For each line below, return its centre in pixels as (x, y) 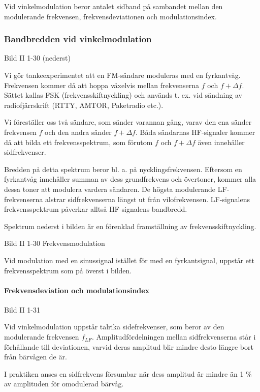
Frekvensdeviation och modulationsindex (77, 290)
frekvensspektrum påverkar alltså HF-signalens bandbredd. (96, 209)
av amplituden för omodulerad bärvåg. (64, 384)
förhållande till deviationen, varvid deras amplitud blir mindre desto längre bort (129, 346)
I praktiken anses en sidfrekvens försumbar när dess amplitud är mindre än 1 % (128, 373)
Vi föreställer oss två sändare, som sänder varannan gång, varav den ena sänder (128, 122)
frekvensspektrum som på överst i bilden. (68, 270)
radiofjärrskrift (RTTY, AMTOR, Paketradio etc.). (84, 105)
